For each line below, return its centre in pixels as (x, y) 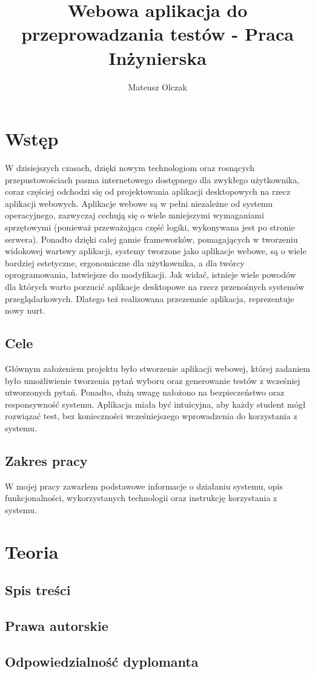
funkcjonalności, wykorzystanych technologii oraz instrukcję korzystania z (141, 498)
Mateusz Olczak (157, 86)
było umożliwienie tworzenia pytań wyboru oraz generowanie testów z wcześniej (153, 380)
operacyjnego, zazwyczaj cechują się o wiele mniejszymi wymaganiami (134, 215)
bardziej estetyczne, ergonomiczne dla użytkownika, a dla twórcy (125, 262)
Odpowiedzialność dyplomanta (102, 661)
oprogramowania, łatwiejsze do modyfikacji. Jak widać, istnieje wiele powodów (151, 275)
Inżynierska (157, 57)
